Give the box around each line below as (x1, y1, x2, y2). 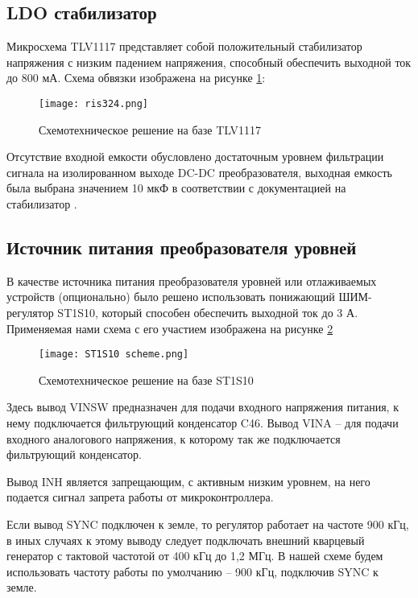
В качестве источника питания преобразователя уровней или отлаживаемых (6, 272, 377, 289)
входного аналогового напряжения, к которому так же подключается (6, 430, 341, 447)
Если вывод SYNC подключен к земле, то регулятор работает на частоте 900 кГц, (6, 516, 409, 532)
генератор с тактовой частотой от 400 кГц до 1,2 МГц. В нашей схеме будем (6, 547, 383, 564)
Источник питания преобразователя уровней (6, 235, 357, 259)
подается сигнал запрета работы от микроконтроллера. (6, 489, 274, 505)
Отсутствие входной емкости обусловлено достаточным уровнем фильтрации (6, 148, 384, 165)
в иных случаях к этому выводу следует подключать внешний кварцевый (6, 531, 365, 548)
